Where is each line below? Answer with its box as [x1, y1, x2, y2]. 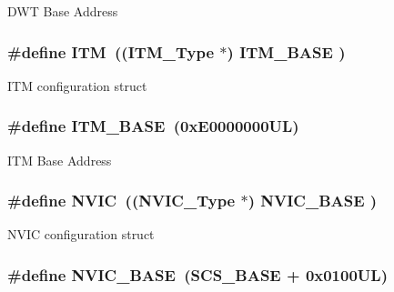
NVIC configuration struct [7, 225, 155, 244]
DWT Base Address [7, 2, 118, 20]
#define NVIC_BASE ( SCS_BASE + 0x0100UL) [7, 263, 388, 286]
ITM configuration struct [7, 76, 147, 95]
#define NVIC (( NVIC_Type [7, 189, 236, 212]
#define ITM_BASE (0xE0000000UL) [7, 115, 299, 137]
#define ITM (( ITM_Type [7, 40, 215, 63]
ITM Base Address [7, 150, 112, 169]
